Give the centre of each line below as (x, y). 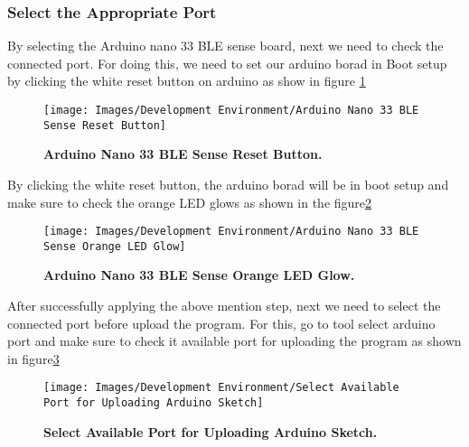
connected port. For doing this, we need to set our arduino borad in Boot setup (227, 63)
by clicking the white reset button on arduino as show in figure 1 (187, 81)
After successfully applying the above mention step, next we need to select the (224, 305)
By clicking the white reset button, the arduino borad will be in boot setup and (228, 184)
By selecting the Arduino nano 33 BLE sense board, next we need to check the (225, 46)
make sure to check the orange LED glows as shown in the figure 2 (190, 202)
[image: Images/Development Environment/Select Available (221, 388)
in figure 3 (33, 358)
